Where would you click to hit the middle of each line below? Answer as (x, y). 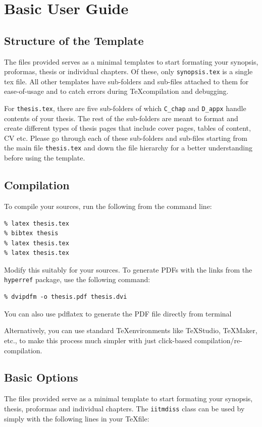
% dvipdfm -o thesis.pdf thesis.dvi (66, 297)
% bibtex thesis (31, 233)
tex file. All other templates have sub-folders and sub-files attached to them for (126, 81)
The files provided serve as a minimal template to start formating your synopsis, (128, 398)
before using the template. (45, 158)
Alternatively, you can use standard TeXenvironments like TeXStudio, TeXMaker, (131, 330)
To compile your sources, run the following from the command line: (108, 206)
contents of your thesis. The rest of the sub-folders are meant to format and (121, 118)
